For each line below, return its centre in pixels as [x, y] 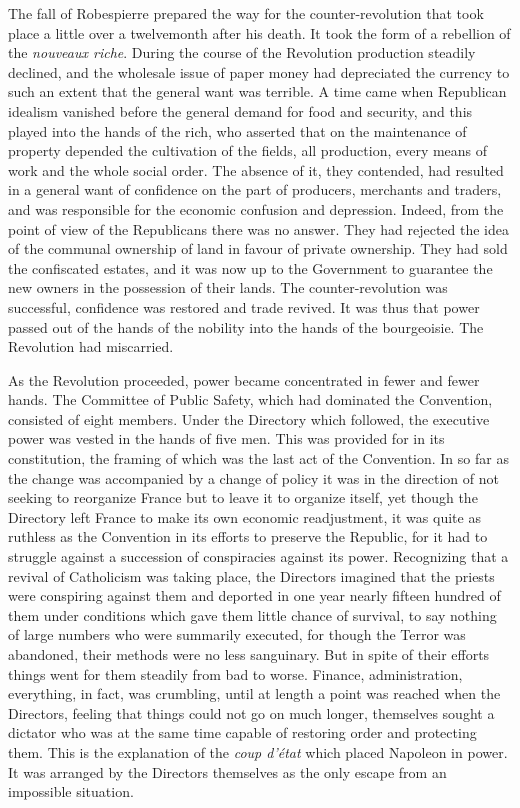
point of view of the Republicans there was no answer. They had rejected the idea [259, 228]
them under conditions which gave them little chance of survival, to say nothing [252, 614]
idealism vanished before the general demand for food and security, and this [240, 110]
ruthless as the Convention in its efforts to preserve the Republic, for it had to [248, 536]
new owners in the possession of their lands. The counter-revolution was [228, 287]
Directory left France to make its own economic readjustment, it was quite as [244, 516]
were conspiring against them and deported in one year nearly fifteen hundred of [254, 595]
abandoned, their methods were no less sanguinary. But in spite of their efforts [249, 654]
